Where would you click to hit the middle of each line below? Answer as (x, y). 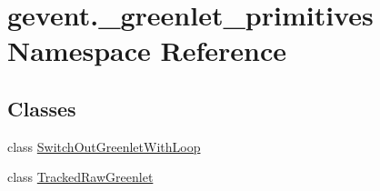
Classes (42, 108)
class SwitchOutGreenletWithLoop (104, 146)
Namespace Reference (147, 50)
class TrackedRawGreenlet (80, 177)
